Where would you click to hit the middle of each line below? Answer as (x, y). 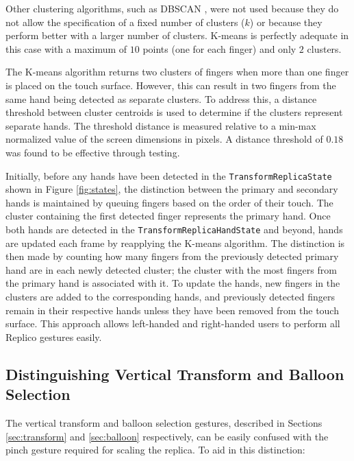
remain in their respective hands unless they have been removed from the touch (172, 310)
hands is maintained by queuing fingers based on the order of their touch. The (169, 202)
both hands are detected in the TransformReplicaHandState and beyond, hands (174, 229)
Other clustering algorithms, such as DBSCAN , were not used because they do (172, 8)
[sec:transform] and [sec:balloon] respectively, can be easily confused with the (167, 436)
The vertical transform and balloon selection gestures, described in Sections (164, 422)
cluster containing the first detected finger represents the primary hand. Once (168, 216)
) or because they (286, 22)
